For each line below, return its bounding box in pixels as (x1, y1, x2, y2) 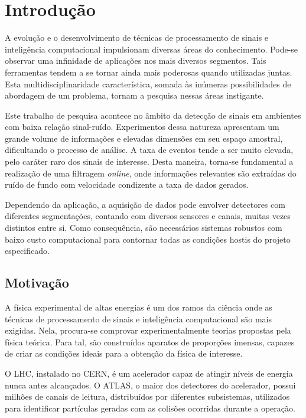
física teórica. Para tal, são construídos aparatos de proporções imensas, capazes (5, 335, 295, 348)
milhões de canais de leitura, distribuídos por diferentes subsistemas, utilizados (5, 390, 290, 403)
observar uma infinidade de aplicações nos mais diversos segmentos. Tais (5, 54, 266, 67)
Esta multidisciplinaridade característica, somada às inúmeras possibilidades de (5, 77, 291, 90)
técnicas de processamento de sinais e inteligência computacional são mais (5, 312, 272, 325)
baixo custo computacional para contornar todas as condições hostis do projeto (5, 233, 291, 245)
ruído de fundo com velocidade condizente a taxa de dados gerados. (5, 178, 249, 191)
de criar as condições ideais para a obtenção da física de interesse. (5, 347, 243, 360)
